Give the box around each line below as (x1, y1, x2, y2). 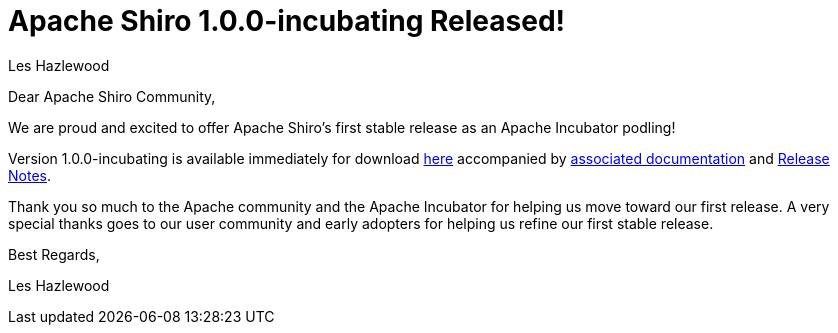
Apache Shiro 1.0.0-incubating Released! (8, 4, 566, 38)
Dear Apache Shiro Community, (8, 87, 216, 105)
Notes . (8, 166, 51, 184)
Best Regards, (8, 245, 100, 263)
